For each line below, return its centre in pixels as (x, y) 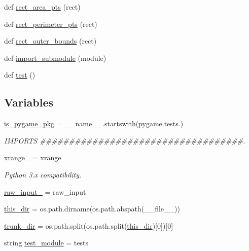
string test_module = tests (46, 243)
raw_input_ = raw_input (45, 191)
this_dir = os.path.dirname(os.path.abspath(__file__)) (92, 209)
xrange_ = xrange (33, 157)
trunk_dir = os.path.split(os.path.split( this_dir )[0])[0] (89, 225)
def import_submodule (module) (55, 58)
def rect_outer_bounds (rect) (50, 41)
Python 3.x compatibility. (43, 174)
